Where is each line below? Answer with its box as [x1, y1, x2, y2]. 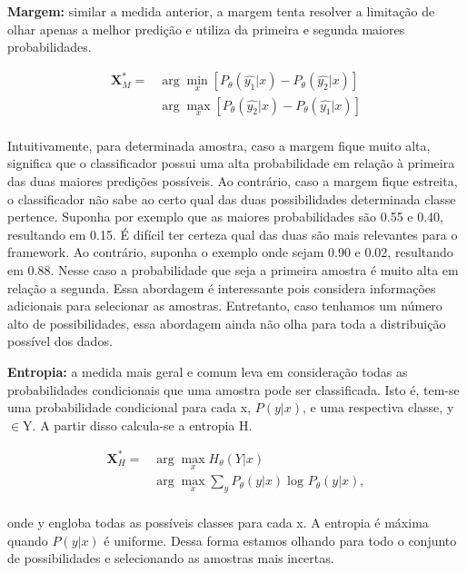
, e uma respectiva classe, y [303, 398, 454, 417]
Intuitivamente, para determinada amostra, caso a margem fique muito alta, [7, 135, 431, 154]
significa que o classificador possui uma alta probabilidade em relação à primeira [7, 153, 455, 173]
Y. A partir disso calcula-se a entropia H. [23, 415, 253, 434]
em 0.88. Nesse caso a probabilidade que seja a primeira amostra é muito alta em [7, 260, 459, 279]
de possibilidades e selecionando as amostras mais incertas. [7, 548, 334, 568]
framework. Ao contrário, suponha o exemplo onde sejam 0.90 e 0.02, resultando [7, 242, 453, 262]
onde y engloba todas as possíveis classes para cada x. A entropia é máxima [7, 512, 429, 531]
